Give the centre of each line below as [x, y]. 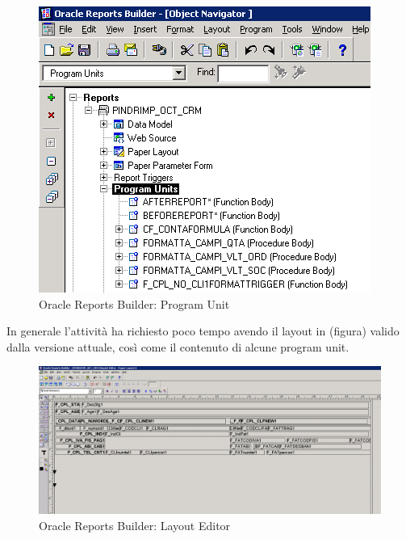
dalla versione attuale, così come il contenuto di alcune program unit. [178, 346]
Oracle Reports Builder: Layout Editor [135, 525]
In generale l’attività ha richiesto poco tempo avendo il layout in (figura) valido [203, 331]
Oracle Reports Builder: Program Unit [134, 303]
